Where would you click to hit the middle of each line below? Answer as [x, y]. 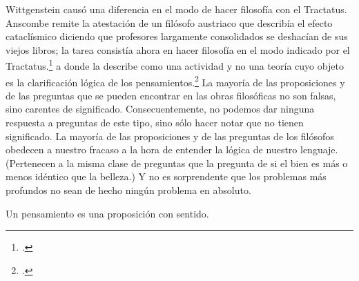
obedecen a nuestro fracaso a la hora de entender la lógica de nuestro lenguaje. [172, 149]
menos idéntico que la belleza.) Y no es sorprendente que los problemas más [166, 176]
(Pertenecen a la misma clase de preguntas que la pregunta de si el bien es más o [177, 163]
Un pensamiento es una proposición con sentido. [107, 213]
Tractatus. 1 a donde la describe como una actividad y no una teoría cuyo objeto [175, 65]
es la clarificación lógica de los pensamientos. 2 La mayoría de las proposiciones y [175, 81]
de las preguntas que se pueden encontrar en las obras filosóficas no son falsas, [171, 95]
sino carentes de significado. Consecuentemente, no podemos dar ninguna [160, 109]
